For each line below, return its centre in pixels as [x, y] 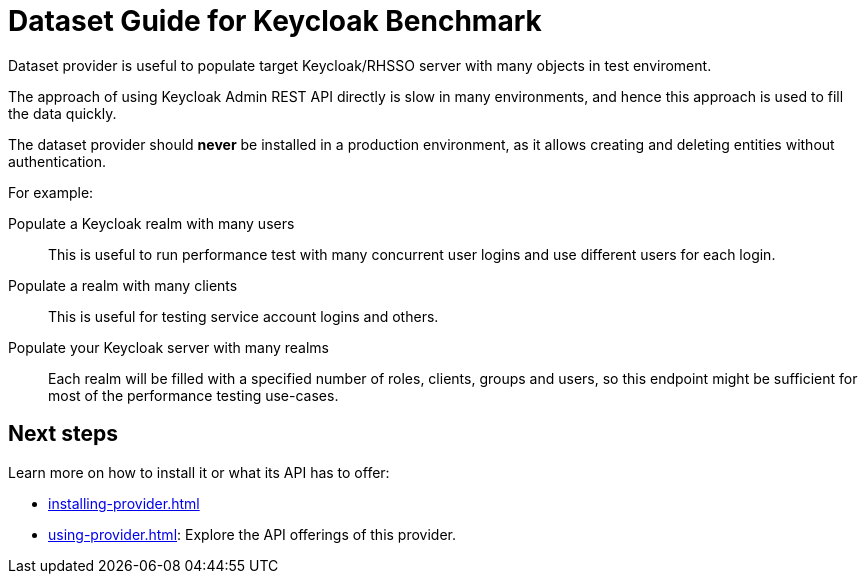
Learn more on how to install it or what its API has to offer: [199, 472]
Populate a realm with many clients [123, 285]
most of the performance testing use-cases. [193, 395]
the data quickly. [62, 113]
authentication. [57, 161]
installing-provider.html [124, 503]
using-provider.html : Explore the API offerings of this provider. [252, 534]
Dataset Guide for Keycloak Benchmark [275, 21]
